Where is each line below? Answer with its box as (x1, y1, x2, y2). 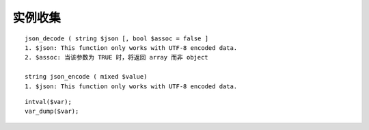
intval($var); (25, 98, 72, 105)
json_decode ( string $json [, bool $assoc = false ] (25, 34, 208, 42)
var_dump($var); (25, 107, 79, 116)
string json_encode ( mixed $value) (25, 73, 148, 81)
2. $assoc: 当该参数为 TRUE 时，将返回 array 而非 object (25, 53, 208, 62)
